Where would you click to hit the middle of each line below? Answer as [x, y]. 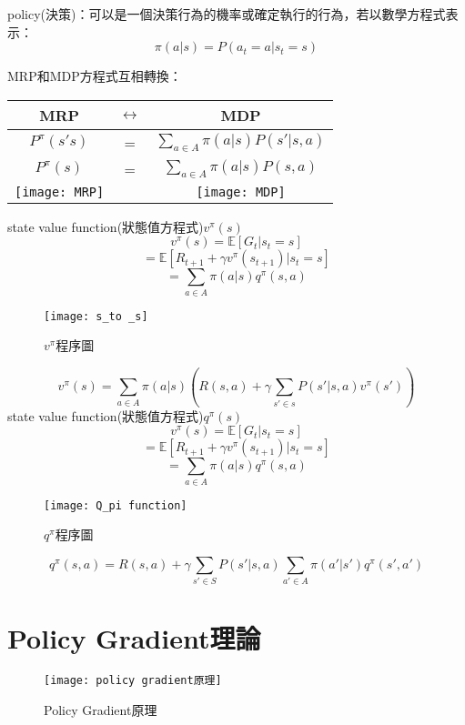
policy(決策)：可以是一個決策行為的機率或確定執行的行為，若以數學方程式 [227, 14]
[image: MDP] [241, 191]
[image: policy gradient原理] [133, 681]
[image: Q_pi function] [116, 505]
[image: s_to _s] [96, 316]
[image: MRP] [60, 191]
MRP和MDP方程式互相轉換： [95, 76]
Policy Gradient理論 [134, 638]
